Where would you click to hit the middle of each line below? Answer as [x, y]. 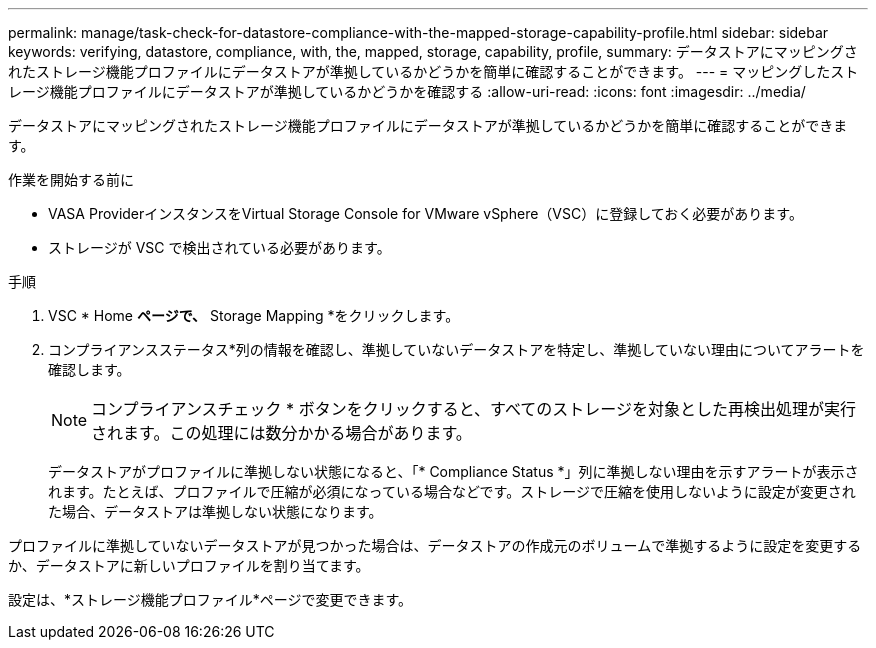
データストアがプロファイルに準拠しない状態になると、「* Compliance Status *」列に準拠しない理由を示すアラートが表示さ [453, 471]
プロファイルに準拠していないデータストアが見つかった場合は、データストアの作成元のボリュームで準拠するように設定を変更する [435, 545]
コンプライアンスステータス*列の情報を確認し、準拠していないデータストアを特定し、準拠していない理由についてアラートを [456, 349]
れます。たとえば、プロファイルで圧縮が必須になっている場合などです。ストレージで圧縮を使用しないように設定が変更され [452, 491]
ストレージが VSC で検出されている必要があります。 [219, 247]
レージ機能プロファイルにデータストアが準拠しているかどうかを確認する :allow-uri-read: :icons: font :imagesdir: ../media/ [407, 91]
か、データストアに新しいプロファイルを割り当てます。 [189, 565]
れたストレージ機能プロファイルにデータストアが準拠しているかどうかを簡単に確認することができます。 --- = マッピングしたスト [433, 71]
